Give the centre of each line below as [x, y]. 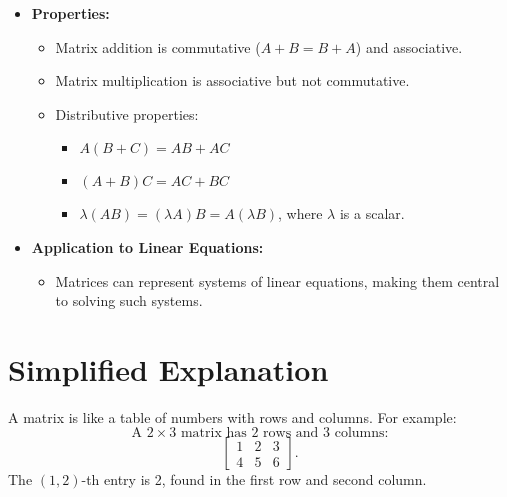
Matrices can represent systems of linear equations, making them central [277, 280]
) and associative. [409, 46]
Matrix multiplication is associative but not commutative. [232, 80]
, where [300, 213]
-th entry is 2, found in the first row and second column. [254, 479]
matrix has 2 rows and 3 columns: [284, 433]
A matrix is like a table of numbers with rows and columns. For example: [232, 416]
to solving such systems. [129, 300]
